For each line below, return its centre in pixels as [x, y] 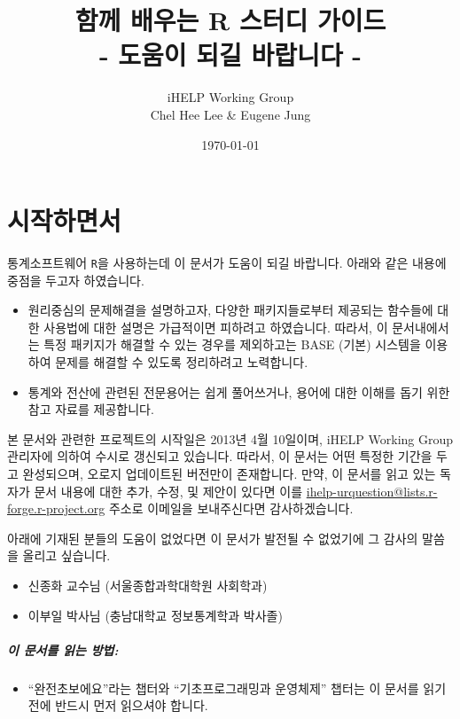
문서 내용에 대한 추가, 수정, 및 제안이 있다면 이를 [168, 491]
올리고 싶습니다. [66, 555]
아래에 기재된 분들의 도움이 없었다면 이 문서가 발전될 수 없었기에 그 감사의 [213, 538]
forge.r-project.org [56, 508]
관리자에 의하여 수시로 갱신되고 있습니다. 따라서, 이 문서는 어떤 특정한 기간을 [220, 456]
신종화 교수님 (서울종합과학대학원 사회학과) [148, 585]
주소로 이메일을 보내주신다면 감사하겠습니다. [231, 508]
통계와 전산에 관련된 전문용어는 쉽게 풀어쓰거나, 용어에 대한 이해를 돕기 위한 [239, 391]
